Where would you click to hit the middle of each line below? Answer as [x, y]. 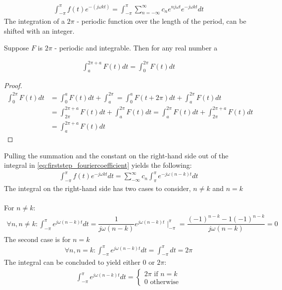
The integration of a [34, 21]
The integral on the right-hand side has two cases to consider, [97, 188]
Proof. [13, 85]
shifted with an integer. [39, 30]
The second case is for [37, 239]
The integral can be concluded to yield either [72, 262]
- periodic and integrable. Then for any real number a [136, 47]
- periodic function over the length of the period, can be [162, 21]
